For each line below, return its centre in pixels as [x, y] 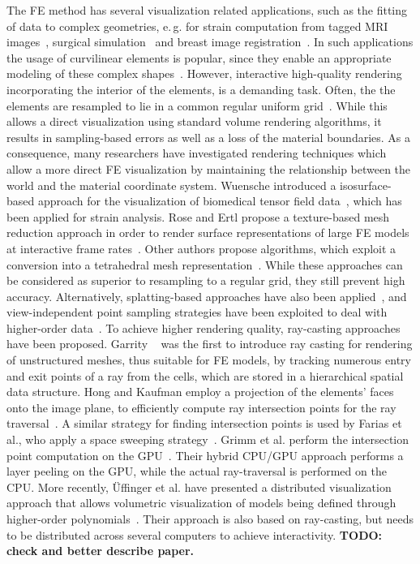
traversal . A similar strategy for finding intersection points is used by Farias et [204, 423]
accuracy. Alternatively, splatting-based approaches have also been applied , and [207, 296]
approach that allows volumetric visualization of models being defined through [201, 503]
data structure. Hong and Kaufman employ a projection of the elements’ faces [200, 392]
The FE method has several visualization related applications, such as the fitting [207, 10]
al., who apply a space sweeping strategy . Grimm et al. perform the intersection [208, 439]
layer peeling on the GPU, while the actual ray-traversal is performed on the [197, 471]
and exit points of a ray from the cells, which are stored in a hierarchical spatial [205, 375]
